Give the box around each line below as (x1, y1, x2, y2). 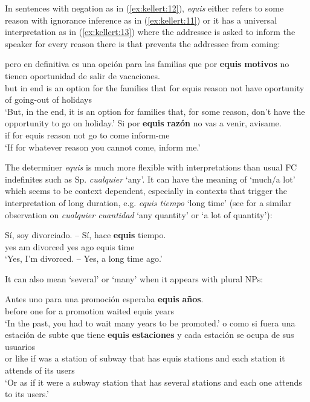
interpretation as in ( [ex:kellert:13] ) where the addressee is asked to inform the (5, 25, 295, 38)
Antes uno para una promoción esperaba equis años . (5, 293, 204, 305)
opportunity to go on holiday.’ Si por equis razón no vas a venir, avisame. (5, 117, 282, 129)
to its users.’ (5, 387, 49, 400)
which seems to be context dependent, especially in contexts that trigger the (5, 184, 288, 197)
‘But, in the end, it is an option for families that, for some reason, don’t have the (5, 105, 305, 117)
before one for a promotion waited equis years (5, 305, 174, 317)
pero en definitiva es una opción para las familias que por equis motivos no (5, 57, 289, 70)
